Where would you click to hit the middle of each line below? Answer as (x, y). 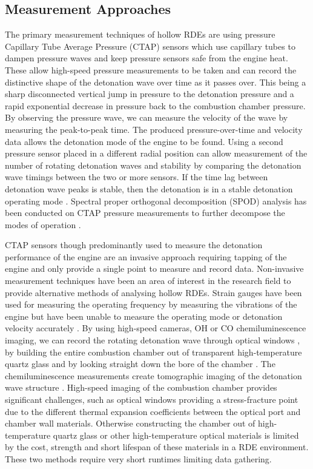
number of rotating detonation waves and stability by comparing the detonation (153, 165)
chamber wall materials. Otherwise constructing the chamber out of (130, 423)
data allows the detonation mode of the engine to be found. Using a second (144, 141)
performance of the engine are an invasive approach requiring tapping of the (146, 256)
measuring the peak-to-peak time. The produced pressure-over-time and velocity (154, 129)
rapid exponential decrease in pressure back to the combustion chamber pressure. (155, 105)
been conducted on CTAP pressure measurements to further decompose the (145, 213)
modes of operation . (43, 224)
